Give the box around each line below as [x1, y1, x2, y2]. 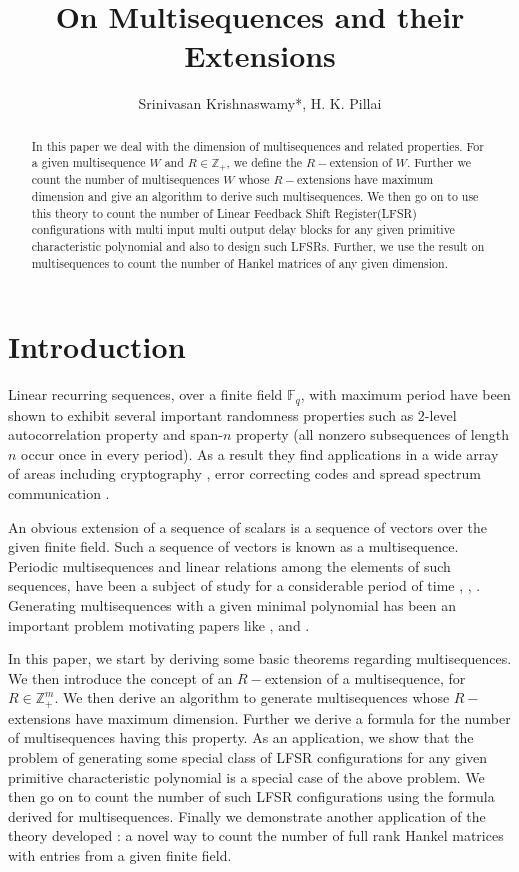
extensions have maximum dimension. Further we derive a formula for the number [8, 707, 511, 728]
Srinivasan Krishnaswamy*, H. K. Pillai [138, 93, 382, 114]
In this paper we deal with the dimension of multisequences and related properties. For [31, 137, 484, 154]
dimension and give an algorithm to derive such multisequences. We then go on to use [31, 187, 479, 204]
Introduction [8, 326, 186, 367]
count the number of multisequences [31, 171, 220, 188]
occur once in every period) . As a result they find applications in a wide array [21, 443, 499, 464]
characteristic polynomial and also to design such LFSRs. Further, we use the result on [31, 237, 485, 254]
